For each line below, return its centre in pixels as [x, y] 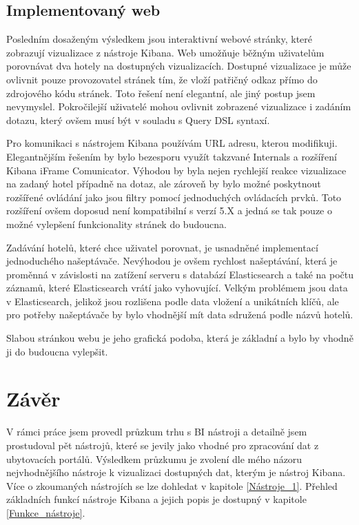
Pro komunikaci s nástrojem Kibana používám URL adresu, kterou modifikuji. [172, 143]
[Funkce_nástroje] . [46, 512]
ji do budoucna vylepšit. [57, 351]
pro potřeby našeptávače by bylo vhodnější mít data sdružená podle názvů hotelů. [180, 315]
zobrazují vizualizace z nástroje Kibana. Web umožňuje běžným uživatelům [165, 52]
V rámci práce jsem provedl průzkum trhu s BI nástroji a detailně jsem [157, 432]
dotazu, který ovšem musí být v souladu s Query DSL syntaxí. [138, 120]
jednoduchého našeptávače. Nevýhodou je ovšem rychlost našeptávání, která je [172, 261]
